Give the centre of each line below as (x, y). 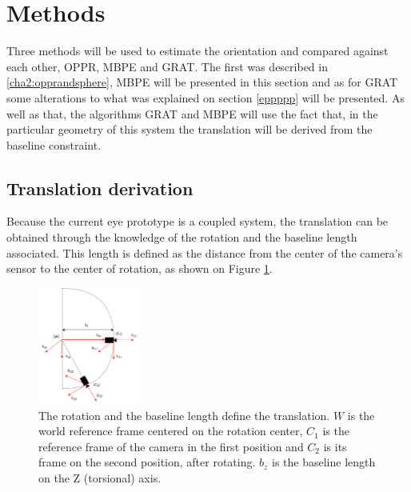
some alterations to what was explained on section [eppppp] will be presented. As (205, 97)
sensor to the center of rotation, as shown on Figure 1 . (140, 268)
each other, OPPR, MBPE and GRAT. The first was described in (167, 66)
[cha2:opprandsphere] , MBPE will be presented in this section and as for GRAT (202, 82)
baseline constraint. (54, 144)
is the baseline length (324, 462)
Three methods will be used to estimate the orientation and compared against (198, 51)
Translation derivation (100, 188)
